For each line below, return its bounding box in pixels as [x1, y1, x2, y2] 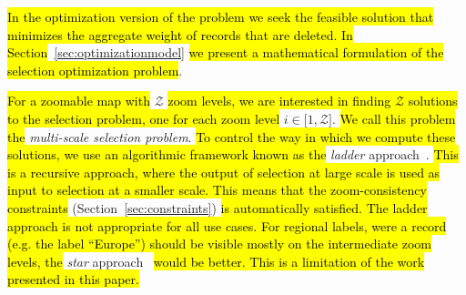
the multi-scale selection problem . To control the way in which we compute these [7, 127, 456, 146]
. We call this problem [332, 108, 456, 127]
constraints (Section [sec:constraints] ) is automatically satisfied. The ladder [7, 198, 428, 217]
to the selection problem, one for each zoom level [7, 108, 280, 127]
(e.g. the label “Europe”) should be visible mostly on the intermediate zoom [7, 234, 432, 253]
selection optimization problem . [7, 60, 183, 79]
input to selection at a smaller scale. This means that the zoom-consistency [7, 180, 427, 199]
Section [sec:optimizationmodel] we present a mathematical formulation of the [7, 43, 444, 62]
